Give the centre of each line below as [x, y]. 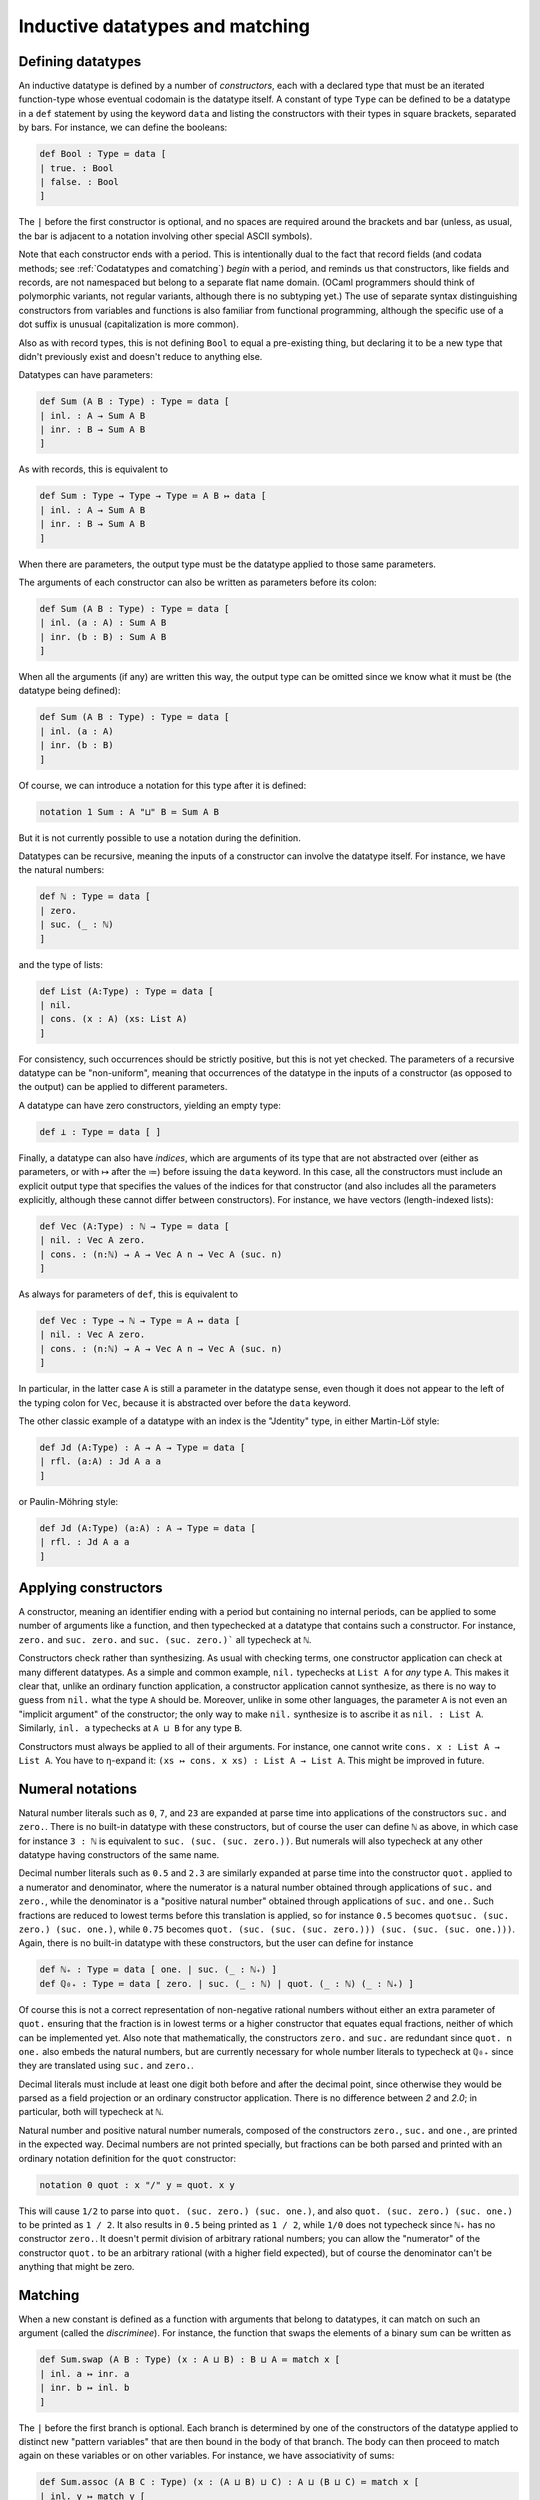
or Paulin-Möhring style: [68, 1501]
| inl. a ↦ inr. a [84, 2373]
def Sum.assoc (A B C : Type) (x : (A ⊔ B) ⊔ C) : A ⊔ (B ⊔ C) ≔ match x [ [229, 2482]
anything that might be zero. [76, 2267]
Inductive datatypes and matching [164, 26]
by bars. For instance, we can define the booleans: [123, 127]
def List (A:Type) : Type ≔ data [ [126, 991]
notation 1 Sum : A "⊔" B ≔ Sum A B [129, 811]
